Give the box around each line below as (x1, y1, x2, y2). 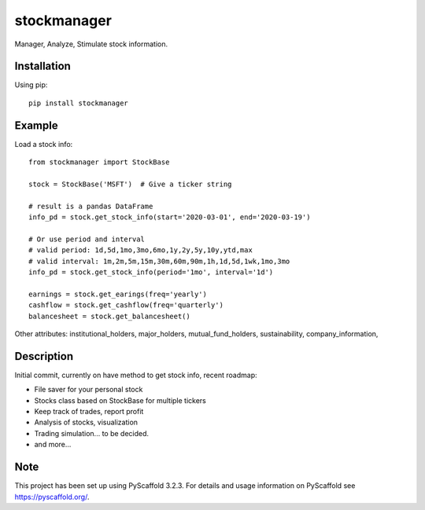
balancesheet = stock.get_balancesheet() (28, 311, 190, 321)
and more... (34, 440, 72, 449)
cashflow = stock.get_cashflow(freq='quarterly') (28, 301, 224, 310)
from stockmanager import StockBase (28, 158, 170, 167)
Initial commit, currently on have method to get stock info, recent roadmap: (14, 370, 257, 380)
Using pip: (14, 80, 48, 90)
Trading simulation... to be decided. (34, 428, 150, 438)
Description (14, 350, 74, 363)
